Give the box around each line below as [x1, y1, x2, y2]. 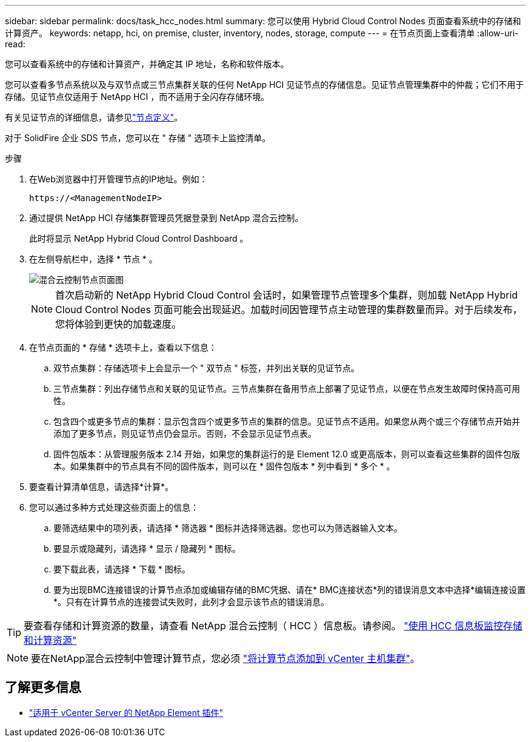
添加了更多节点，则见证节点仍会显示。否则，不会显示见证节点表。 [53, 428, 316, 439]
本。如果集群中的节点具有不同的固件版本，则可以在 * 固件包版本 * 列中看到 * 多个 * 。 [53, 461, 395, 471]
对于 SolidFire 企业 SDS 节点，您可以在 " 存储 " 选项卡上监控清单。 [5, 133, 271, 143]
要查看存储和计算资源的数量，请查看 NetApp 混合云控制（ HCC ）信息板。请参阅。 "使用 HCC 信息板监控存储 [24, 620, 523, 632]
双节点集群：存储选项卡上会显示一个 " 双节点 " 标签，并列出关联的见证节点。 [53, 363, 359, 373]
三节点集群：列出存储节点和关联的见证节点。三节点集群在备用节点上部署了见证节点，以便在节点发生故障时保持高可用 [53, 383, 520, 394]
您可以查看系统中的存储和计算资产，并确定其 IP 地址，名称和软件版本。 [5, 59, 289, 69]
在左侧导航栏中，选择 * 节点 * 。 [29, 254, 158, 264]
